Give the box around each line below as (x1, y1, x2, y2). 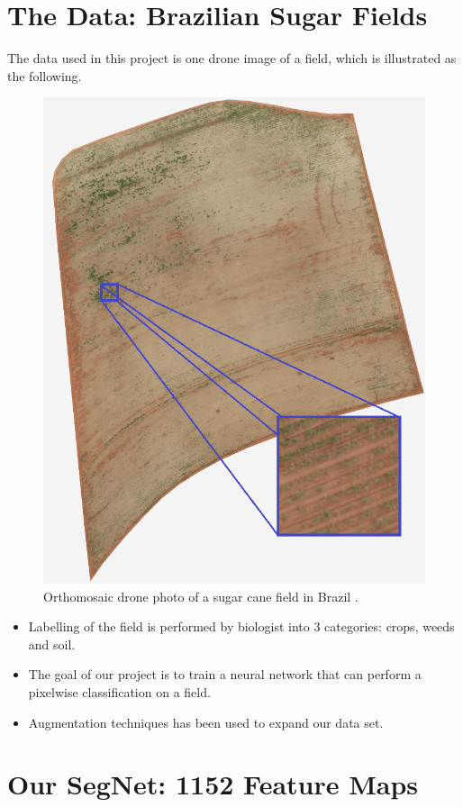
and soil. (28, 634, 76, 653)
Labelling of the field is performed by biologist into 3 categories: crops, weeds (28, 617, 455, 636)
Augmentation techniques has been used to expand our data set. (28, 712, 384, 731)
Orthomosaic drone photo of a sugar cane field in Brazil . (43, 586, 359, 605)
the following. (7, 66, 82, 85)
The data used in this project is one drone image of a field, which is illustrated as (7, 49, 457, 68)
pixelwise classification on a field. (28, 683, 211, 702)
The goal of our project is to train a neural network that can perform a (28, 665, 422, 684)
